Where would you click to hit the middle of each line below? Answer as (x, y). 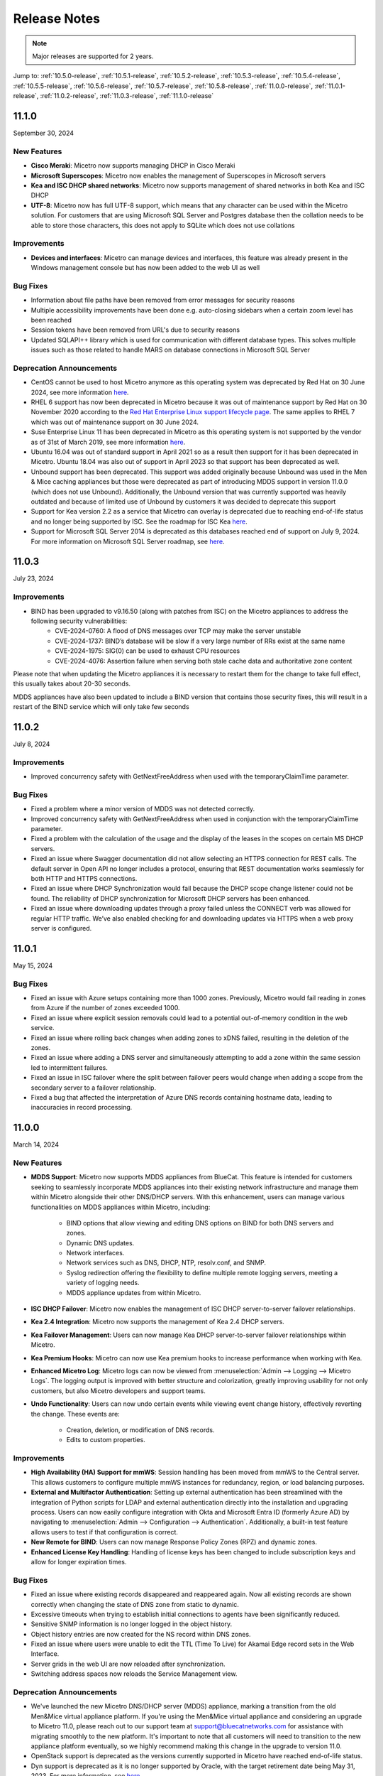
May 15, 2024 (33, 965)
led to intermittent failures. (69, 1067)
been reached (51, 320)
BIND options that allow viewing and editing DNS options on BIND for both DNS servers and (200, 1223)
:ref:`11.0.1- (330, 86)
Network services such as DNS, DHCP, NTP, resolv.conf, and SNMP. (166, 1263)
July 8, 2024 (32, 744)
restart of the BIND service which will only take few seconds (101, 707)
